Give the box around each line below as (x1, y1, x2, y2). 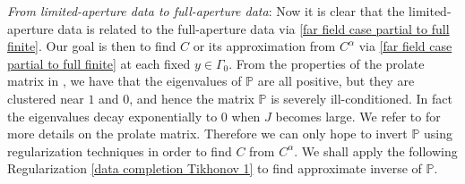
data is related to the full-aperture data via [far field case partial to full (57, 19, 450, 38)
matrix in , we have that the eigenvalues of (7, 71, 242, 90)
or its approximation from (193, 37, 336, 55)
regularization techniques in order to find (7, 141, 232, 160)
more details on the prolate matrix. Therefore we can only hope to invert (7, 124, 408, 143)
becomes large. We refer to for (275, 106, 441, 125)
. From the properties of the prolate (228, 54, 425, 72)
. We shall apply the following (294, 141, 458, 160)
